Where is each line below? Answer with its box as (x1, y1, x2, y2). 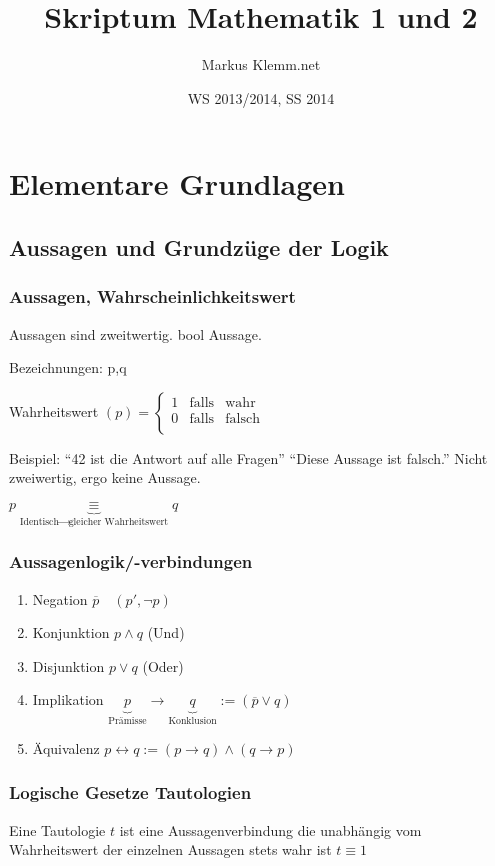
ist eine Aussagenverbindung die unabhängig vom (119, 819, 422, 840)
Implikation (32, 689, 104, 710)
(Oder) (142, 655, 184, 676)
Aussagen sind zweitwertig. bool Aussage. (9, 323, 262, 344)
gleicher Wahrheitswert (68, 516, 169, 527)
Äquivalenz (32, 737, 100, 758)
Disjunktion (32, 655, 105, 676)
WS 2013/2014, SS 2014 (187, 87, 335, 108)
